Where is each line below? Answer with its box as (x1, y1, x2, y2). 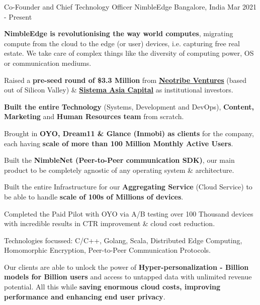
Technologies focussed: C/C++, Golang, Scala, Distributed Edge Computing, (4, 235, 242, 245)
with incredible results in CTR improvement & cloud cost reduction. (4, 218, 215, 229)
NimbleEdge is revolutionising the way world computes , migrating (4, 28, 233, 39)
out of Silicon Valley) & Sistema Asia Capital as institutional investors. (4, 84, 233, 95)
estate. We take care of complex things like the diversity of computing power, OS (4, 48, 254, 58)
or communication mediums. (4, 57, 92, 68)
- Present (4, 11, 32, 22)
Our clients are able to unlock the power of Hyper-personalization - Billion (4, 261, 249, 272)
